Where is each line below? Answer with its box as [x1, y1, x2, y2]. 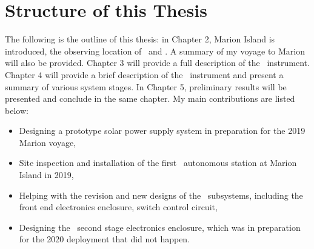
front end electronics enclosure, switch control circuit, [19, 201, 218, 213]
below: [5, 104, 28, 116]
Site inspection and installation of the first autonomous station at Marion [19, 156, 297, 169]
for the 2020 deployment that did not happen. [19, 233, 190, 245]
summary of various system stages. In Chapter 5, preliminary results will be [5, 80, 287, 93]
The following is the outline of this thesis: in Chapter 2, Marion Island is [5, 33, 275, 45]
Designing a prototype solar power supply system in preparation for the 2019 [19, 124, 306, 137]
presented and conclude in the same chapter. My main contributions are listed [5, 92, 295, 105]
